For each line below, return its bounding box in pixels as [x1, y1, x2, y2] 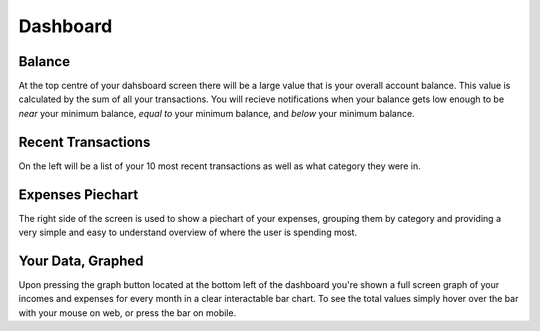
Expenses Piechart [18, 186, 139, 203]
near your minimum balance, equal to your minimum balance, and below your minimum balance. [18, 107, 415, 119]
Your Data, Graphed [18, 252, 144, 269]
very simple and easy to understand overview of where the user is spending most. [18, 226, 358, 239]
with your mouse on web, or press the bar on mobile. [18, 306, 237, 319]
